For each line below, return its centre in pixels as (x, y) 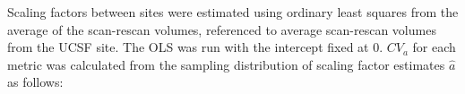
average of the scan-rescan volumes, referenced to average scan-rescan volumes (222, 29)
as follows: (35, 82)
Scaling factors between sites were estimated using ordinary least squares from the (233, 12)
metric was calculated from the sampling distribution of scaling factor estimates (226, 64)
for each (434, 47)
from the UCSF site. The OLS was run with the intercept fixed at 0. (195, 47)
